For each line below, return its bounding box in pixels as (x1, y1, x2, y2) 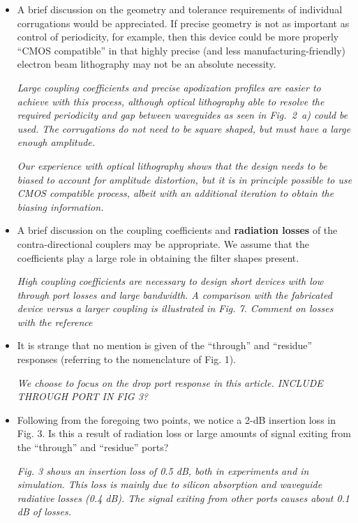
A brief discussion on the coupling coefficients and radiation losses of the (17, 223, 338, 237)
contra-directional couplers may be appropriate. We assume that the (17, 236, 309, 251)
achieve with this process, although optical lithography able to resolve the (17, 94, 325, 108)
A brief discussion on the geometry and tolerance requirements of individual (17, 2, 343, 16)
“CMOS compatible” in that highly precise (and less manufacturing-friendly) (17, 43, 345, 57)
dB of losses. (17, 504, 71, 519)
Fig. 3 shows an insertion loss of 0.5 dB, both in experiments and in (17, 463, 309, 478)
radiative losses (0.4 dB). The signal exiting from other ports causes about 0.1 (17, 490, 350, 505)
